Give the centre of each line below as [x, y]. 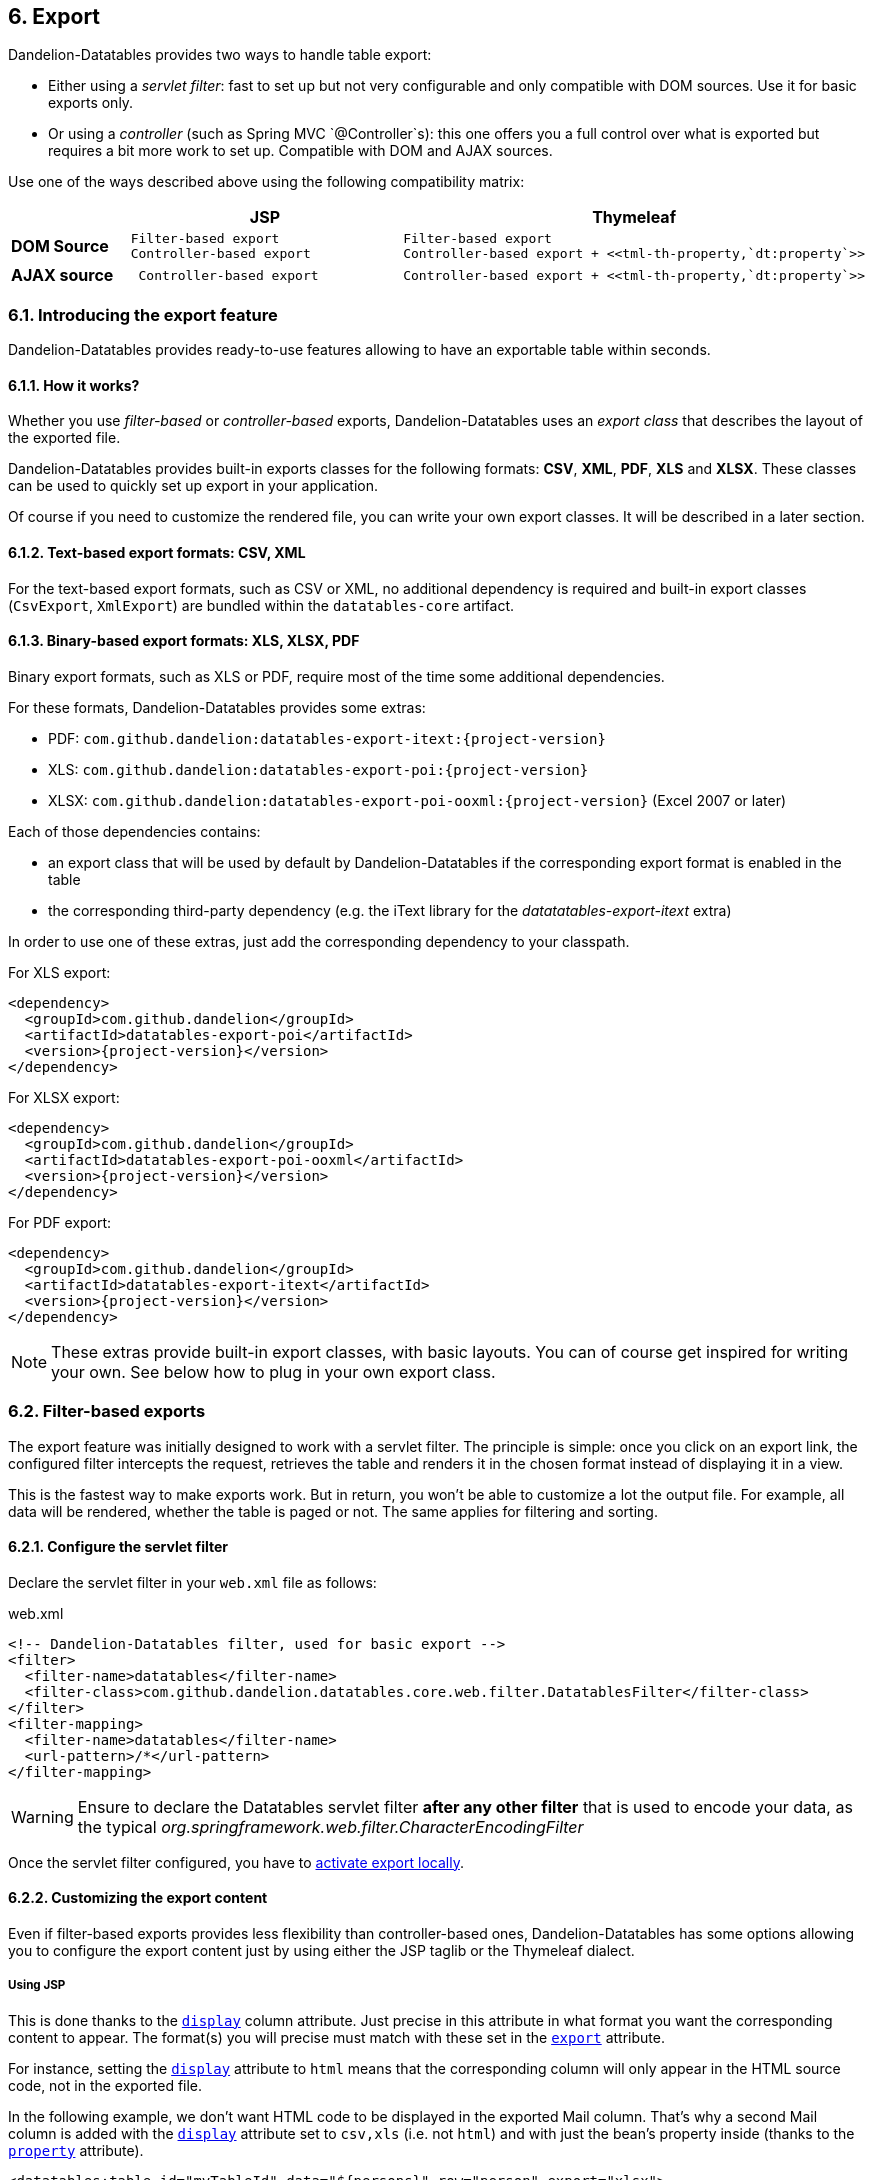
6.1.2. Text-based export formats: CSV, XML [157, 552]
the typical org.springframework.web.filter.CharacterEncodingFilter [330, 1826]
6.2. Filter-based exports [107, 1411]
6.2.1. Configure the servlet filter [118, 1547]
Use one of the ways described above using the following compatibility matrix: [266, 182]
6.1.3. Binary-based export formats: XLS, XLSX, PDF [184, 641]
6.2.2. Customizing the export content [138, 1898]
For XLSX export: [64, 1097]
